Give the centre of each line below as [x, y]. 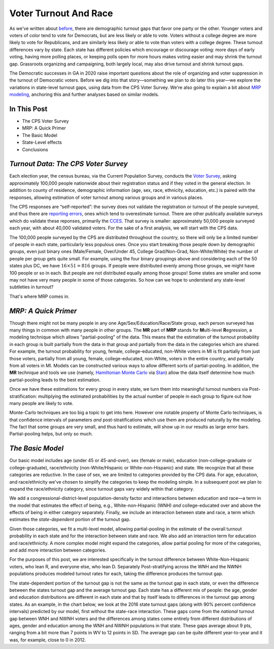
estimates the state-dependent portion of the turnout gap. [70, 520]
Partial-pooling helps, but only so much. [51, 434]
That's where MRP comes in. [39, 296]
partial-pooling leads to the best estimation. [55, 380]
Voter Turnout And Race [61, 13]
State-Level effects [42, 143]
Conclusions [35, 149]
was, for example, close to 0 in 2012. [48, 640]
